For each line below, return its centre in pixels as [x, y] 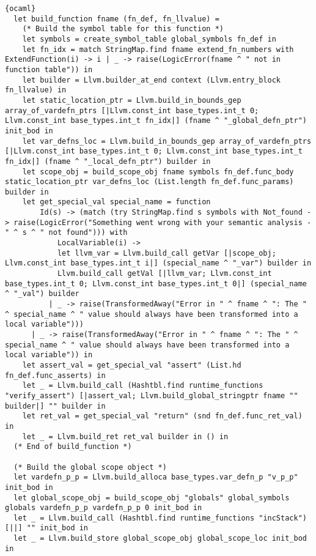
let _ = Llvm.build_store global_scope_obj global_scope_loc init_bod [160, 539]
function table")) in [49, 69]
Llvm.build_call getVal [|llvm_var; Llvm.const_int [164, 274]
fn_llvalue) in [36, 90]
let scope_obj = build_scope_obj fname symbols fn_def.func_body [158, 172]
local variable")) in [49, 355]
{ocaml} [20, 9]
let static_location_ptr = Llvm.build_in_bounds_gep [132, 100]
